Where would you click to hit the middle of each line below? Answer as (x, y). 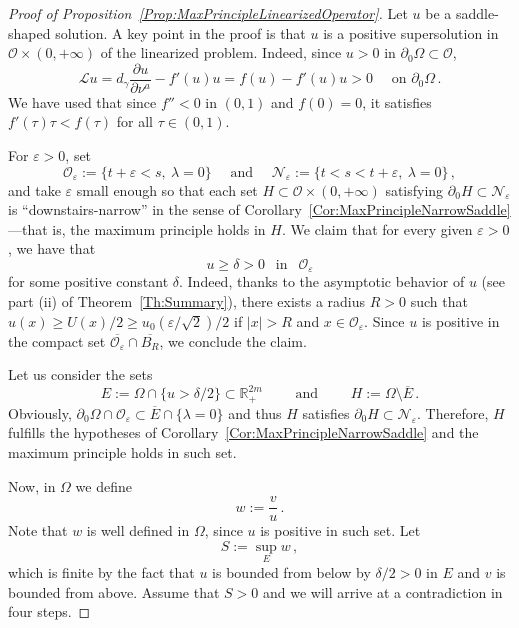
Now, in (32, 485)
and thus (255, 412)
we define (103, 485)
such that (439, 301)
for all (134, 121)
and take (34, 189)
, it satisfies (397, 101)
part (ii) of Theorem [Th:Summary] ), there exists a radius (187, 301)
